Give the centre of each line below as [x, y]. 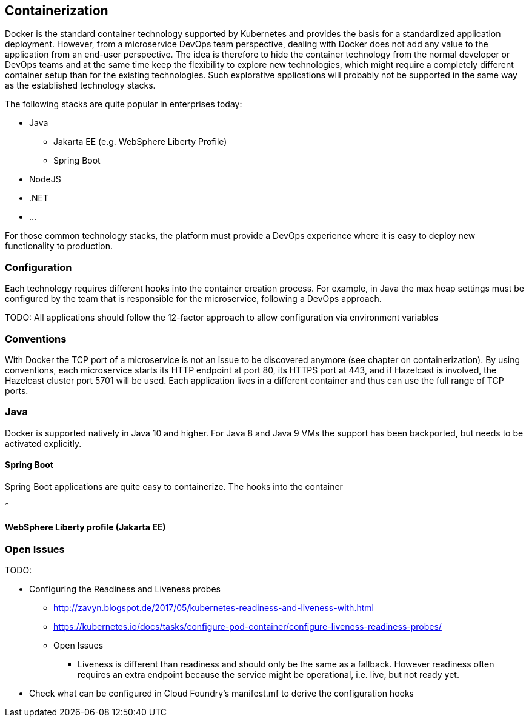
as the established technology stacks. [80, 85]
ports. [17, 390]
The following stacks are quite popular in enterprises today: [124, 104]
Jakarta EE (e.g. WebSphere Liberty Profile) [140, 142]
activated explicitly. [43, 443]
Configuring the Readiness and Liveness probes [125, 589]
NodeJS [45, 179]
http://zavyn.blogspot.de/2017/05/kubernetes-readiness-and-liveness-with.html [214, 608]
